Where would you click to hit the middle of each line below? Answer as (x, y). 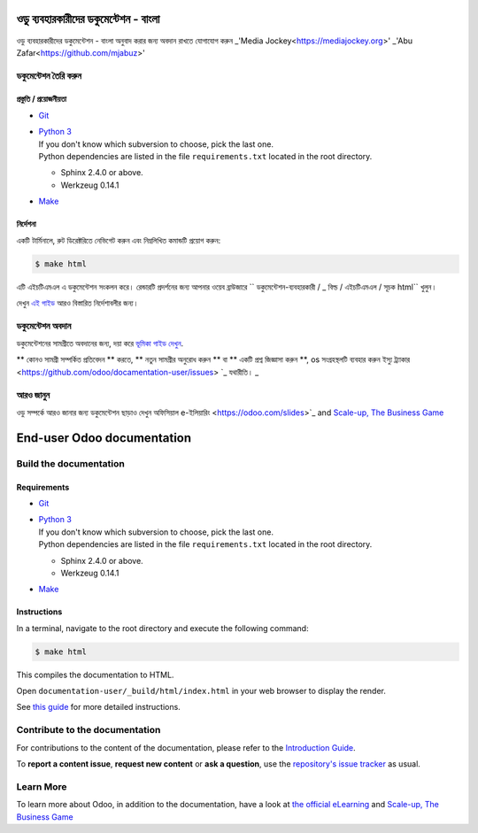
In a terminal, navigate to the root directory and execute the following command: (162, 628)
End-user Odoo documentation (104, 438)
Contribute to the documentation (89, 730)
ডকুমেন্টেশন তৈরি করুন (49, 75)
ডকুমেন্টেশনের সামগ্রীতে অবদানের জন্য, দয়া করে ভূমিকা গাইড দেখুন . (100, 343)
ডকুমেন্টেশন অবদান (44, 326)
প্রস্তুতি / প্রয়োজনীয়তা (41, 99)
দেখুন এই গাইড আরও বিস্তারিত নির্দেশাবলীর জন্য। (77, 303)
